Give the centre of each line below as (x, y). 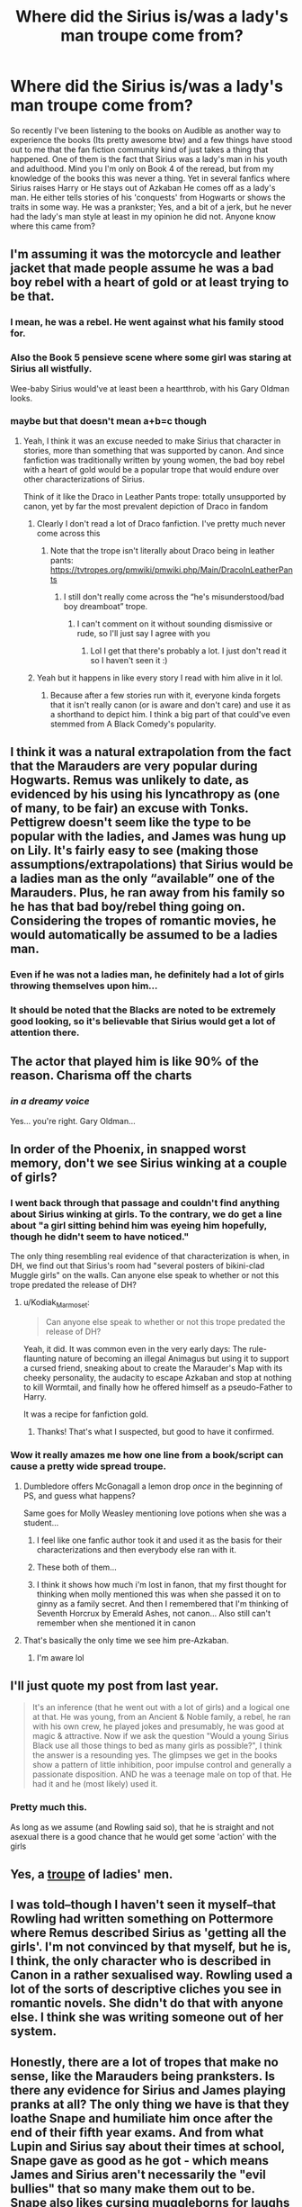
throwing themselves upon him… (84, 986)
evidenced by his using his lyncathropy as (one (145, 794)
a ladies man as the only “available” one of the (142, 879)
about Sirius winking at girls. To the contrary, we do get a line (146, 1214)
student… (41, 1522)
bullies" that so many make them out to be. (133, 2189)
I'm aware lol (60, 1657)
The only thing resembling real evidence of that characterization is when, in (150, 1257)
